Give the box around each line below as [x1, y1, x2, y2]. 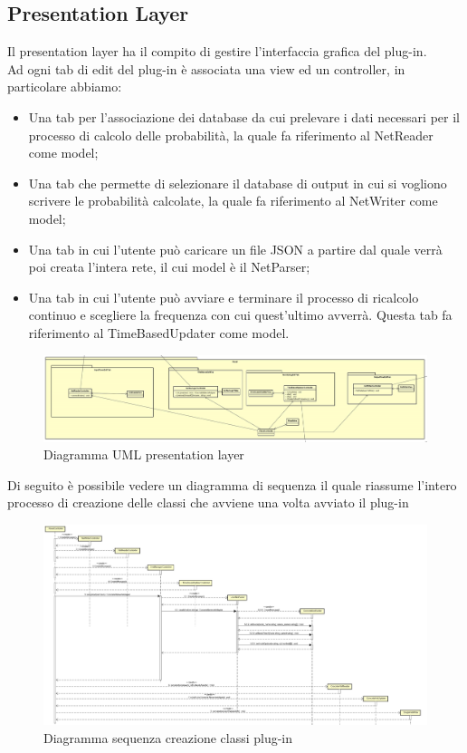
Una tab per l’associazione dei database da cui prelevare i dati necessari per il [28, 107, 460, 126]
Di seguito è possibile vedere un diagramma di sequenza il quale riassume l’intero [7, 475, 457, 494]
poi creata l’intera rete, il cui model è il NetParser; [28, 257, 310, 276]
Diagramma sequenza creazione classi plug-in [43, 728, 293, 747]
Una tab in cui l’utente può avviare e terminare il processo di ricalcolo [28, 287, 419, 306]
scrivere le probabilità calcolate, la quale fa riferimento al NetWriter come [28, 191, 438, 210]
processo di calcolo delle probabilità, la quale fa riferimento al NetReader [28, 125, 434, 144]
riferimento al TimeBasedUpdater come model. [28, 323, 290, 342]
